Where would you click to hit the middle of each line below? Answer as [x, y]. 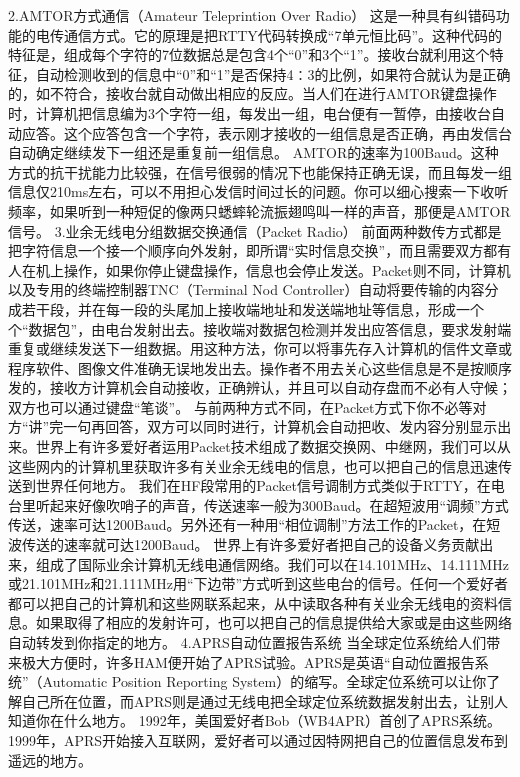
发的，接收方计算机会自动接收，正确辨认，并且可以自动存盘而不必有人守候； [260, 387]
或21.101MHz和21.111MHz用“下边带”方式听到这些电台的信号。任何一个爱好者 [258, 583]
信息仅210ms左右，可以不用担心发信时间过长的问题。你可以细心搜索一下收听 [258, 191]
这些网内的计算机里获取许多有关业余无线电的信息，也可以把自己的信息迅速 [253, 465]
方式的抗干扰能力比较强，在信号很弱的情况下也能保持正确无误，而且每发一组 [260, 171]
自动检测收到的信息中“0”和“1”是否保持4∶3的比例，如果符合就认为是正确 [273, 73]
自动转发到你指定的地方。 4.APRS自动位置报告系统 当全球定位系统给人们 [247, 642]
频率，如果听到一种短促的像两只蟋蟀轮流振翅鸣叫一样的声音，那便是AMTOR [259, 210]
